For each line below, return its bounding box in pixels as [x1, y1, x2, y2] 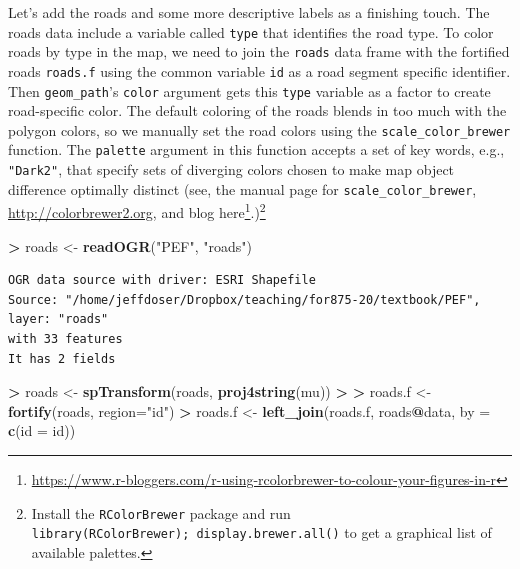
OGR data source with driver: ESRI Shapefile [8, 273, 316, 288]
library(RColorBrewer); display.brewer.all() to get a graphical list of [31, 522, 492, 543]
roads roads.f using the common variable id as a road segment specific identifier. [8, 60, 511, 81]
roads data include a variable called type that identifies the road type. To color [8, 21, 494, 42]
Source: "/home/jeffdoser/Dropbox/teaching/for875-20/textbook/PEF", [8, 292, 481, 307]
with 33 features [8, 332, 123, 347]
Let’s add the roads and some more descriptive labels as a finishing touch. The [8, 2, 490, 22]
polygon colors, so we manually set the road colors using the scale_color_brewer [8, 119, 511, 140]
